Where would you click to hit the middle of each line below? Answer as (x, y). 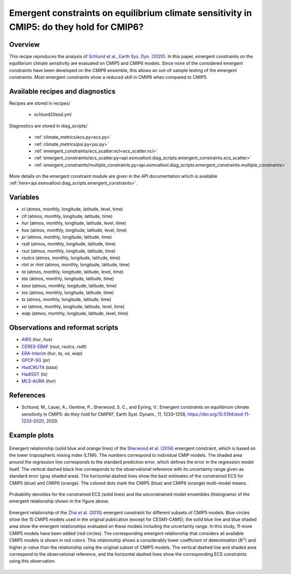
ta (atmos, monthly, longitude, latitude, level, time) (73, 272)
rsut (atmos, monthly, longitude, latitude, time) (69, 251)
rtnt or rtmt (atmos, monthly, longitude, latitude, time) (76, 265)
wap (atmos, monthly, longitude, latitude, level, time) (75, 313)
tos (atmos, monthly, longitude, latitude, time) (68, 292)
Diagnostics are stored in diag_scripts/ (48, 126)
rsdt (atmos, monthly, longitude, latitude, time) (69, 244)
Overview (24, 44)
